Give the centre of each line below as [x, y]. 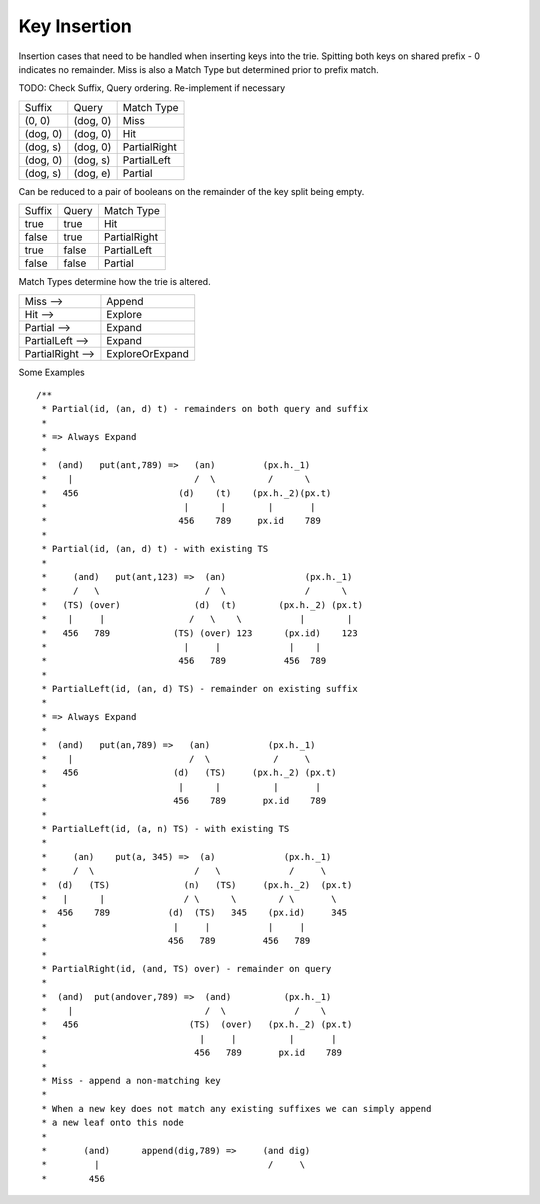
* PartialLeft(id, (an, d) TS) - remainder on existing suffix [200, 689]
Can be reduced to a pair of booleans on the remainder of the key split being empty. [191, 191]
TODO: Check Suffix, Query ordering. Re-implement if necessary [152, 88]
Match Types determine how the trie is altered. [114, 282]
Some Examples [51, 372]
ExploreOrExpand [148, 353]
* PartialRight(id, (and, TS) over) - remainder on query [186, 968]
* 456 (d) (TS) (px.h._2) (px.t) [189, 773]
